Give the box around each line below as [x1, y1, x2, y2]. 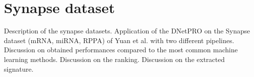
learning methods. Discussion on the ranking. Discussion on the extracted [4, 54, 225, 64]
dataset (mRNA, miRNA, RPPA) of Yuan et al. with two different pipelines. [4, 35, 234, 45]
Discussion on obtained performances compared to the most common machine [4, 45, 238, 55]
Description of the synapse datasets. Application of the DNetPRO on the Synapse [4, 26, 250, 36]
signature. [4, 63, 34, 74]
